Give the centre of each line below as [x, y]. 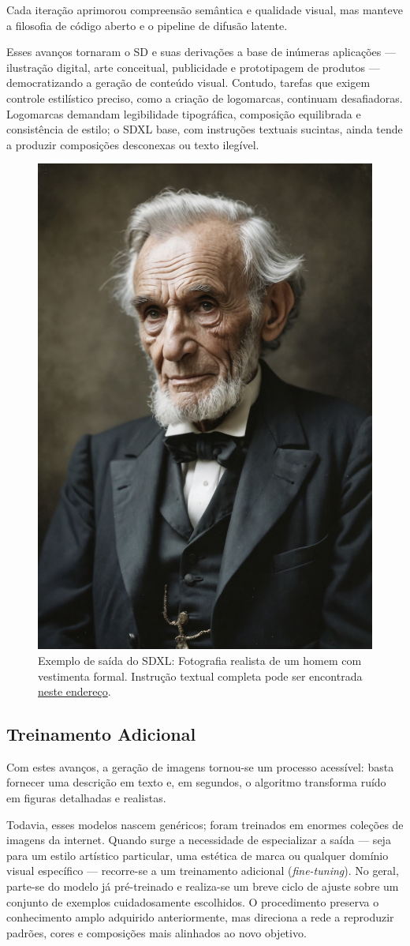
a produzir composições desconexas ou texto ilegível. [133, 144]
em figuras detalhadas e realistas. [86, 798]
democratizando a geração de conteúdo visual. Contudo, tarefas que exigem [188, 83]
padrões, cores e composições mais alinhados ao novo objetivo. [157, 932]
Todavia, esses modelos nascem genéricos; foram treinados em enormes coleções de [205, 824]
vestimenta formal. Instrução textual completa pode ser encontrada [200, 676]
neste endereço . [75, 691]
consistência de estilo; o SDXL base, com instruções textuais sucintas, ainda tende [205, 129]
